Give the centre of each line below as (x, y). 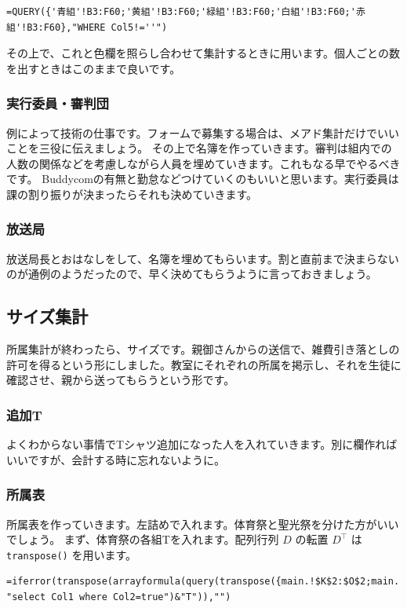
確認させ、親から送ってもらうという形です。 (121, 380)
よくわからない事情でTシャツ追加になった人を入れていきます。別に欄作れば (202, 444)
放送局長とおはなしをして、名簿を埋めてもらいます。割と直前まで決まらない (203, 258)
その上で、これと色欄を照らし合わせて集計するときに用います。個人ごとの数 (203, 53)
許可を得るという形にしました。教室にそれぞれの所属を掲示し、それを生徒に (204, 364)
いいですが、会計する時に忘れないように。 (116, 459)
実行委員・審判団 (58, 103)
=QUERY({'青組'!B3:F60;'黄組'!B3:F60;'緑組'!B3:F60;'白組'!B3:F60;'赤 (186, 12)
